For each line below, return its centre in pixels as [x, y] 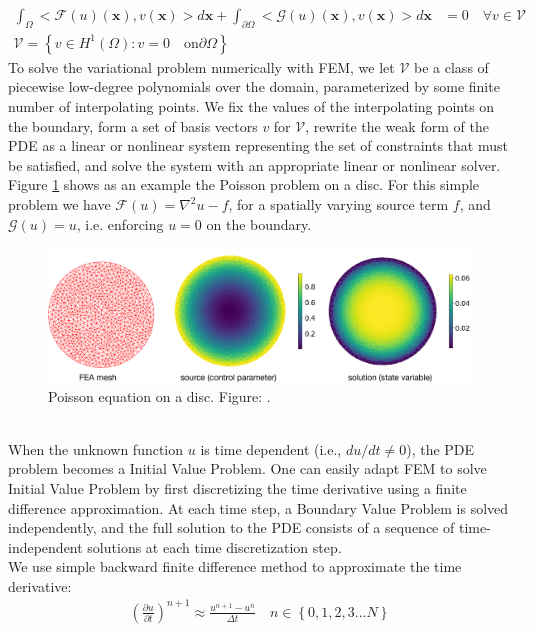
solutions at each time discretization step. [214, 546]
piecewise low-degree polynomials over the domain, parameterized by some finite [254, 86]
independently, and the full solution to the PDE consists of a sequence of [231, 527]
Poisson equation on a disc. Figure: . [159, 395]
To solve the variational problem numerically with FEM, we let [201, 66]
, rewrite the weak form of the [397, 125]
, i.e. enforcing [120, 223]
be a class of [451, 66]
